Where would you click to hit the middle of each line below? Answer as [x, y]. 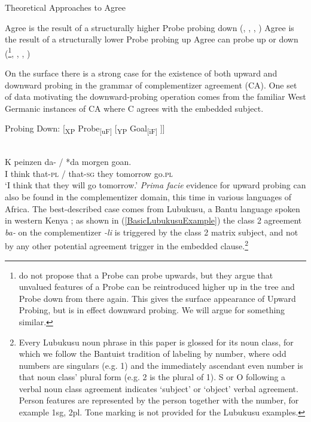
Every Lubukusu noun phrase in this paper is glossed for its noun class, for [156, 342]
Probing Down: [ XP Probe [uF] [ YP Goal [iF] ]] [85, 129]
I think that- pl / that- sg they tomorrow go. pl [89, 173]
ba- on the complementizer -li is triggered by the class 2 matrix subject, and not [152, 232]
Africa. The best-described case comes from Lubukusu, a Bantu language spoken [153, 208]
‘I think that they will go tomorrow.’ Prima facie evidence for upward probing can [155, 185]
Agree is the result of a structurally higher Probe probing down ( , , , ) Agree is [150, 27]
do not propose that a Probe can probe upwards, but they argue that [146, 275]
